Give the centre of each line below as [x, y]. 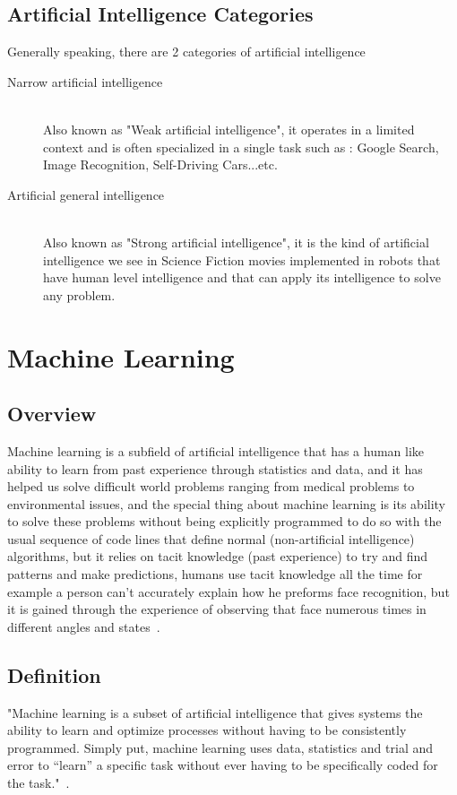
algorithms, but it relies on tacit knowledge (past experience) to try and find [218, 556]
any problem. [79, 294]
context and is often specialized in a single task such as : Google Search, [241, 147]
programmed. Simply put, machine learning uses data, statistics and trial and [220, 747]
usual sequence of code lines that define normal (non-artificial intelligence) [211, 538]
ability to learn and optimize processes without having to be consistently [207, 730]
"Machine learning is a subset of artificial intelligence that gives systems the [215, 712]
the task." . [39, 783]
